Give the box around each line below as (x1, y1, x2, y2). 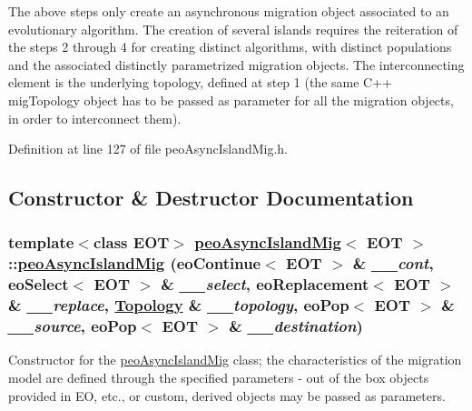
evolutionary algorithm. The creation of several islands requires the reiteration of (8, 19, 458, 38)
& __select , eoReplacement (161, 273, 369, 296)
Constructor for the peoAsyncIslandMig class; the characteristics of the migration (8, 350, 462, 369)
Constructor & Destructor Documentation (8, 184, 414, 212)
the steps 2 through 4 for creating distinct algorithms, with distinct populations (8, 37, 452, 56)
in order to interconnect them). (8, 108, 182, 127)
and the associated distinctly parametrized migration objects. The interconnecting (8, 55, 465, 74)
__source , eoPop (8, 315, 137, 337)
